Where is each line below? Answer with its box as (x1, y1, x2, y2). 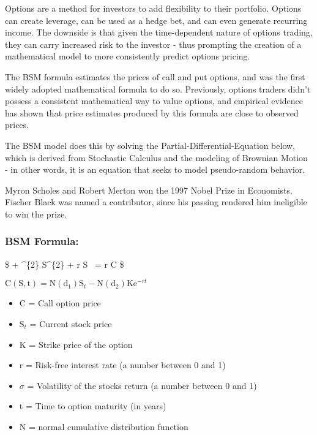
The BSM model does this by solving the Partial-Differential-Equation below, (5, 138, 295, 151)
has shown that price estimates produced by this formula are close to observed (5, 106, 299, 119)
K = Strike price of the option (19, 338, 133, 350)
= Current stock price (29, 317, 112, 330)
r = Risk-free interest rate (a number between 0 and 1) (19, 358, 226, 371)
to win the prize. (5, 207, 67, 220)
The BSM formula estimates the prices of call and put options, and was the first (5, 70, 305, 83)
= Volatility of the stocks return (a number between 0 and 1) (27, 379, 257, 391)
